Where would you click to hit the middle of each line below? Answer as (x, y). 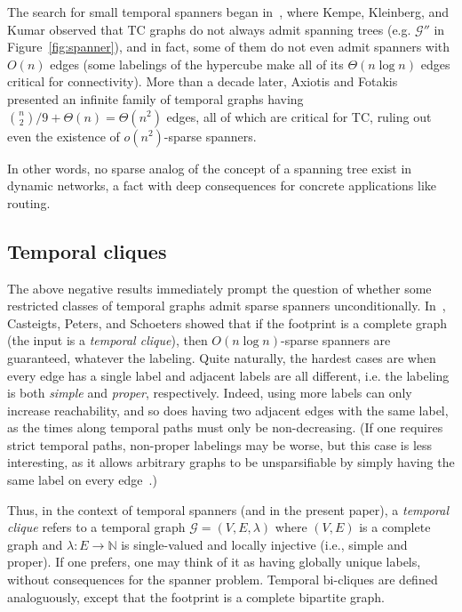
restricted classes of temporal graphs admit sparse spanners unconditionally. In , (227, 306)
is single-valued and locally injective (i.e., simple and (264, 544)
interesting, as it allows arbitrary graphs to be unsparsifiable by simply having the (231, 462)
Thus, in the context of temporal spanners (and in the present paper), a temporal (228, 509)
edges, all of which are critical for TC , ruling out (299, 116)
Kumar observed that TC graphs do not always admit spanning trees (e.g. (209, 29)
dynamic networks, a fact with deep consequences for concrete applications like (222, 185)
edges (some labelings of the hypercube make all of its (197, 64)
